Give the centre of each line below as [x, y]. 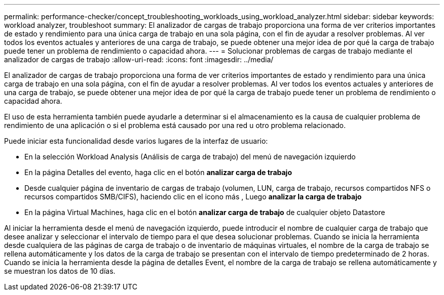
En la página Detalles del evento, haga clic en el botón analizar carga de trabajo [158, 172]
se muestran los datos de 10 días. [60, 271]
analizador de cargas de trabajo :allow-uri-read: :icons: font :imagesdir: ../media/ [139, 59]
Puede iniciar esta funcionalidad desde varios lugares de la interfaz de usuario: [136, 141]
